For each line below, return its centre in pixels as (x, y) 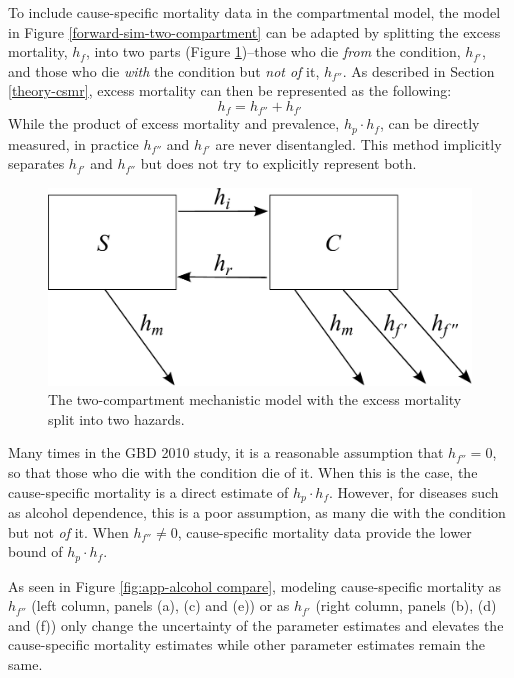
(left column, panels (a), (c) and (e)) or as (160, 605)
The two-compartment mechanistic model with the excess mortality (255, 399)
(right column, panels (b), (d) (406, 605)
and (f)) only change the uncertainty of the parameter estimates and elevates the (256, 624)
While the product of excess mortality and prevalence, (174, 123)
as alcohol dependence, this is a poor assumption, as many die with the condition (257, 511)
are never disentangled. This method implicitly (358, 143)
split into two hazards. (116, 418)
